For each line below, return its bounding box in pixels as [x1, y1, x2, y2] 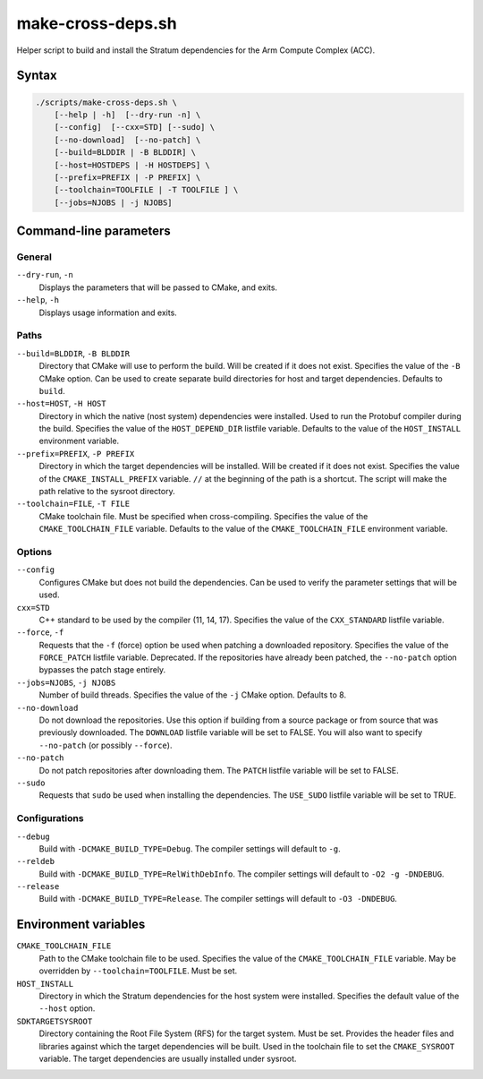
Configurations [16, 812, 84, 825]
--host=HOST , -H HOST [16, 398, 106, 409]
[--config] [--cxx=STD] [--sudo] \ [54, 122, 215, 133]
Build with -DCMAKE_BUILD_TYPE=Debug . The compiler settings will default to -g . [38, 843, 341, 854]
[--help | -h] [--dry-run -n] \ [54, 109, 201, 120]
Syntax [16, 68, 57, 83]
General [16, 251, 53, 263]
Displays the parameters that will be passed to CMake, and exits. [38, 282, 277, 293]
